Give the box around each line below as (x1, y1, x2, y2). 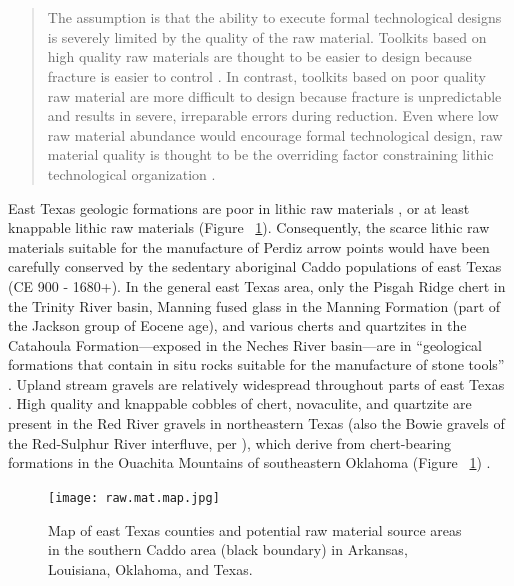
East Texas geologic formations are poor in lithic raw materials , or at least (8, 197, 470, 218)
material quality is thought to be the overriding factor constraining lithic (47, 144, 494, 165)
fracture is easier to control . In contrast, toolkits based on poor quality (47, 65, 486, 86)
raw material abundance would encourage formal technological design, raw (47, 124, 503, 145)
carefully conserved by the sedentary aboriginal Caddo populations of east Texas (8, 256, 502, 277)
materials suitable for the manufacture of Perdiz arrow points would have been (8, 236, 490, 257)
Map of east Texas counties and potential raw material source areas (48, 519, 462, 540)
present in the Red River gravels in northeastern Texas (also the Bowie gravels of (8, 413, 505, 434)
